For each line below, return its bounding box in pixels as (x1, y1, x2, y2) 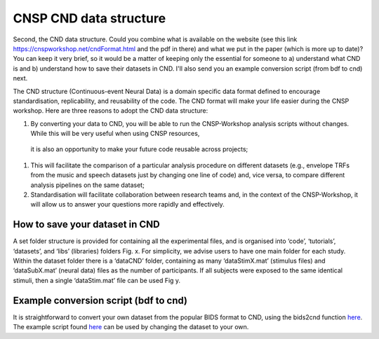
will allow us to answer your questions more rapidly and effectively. (30, 200, 225, 209)
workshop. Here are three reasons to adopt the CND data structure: (13, 106, 208, 115)
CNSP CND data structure (13, 11, 166, 26)
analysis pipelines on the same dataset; (30, 181, 145, 189)
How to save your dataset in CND (13, 219, 161, 230)
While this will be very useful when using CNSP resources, (30, 130, 200, 138)
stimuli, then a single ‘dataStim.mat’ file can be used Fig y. (13, 276, 181, 284)
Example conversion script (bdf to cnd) (13, 294, 188, 306)
